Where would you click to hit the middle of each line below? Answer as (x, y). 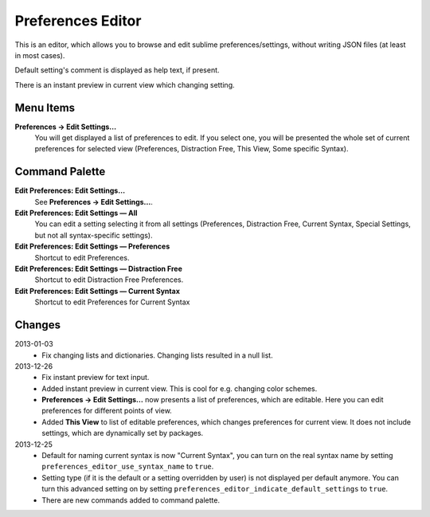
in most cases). (40, 55)
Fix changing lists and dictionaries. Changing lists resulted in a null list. (158, 355)
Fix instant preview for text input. (96, 378)
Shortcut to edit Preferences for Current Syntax (112, 302)
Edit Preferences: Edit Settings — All (76, 213)
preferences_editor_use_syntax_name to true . (128, 467)
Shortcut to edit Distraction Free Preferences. (109, 280)
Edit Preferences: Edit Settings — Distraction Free (99, 269)
